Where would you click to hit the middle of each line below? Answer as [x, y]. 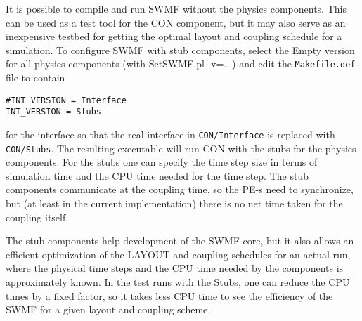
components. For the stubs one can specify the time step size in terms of [162, 162]
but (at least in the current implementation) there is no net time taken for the [174, 203]
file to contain [35, 78]
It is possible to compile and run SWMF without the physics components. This [176, 8]
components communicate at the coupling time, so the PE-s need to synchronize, [180, 189]
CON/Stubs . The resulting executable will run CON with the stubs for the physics [181, 148]
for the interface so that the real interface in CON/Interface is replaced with [170, 134]
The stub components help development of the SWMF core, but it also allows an [180, 241]
